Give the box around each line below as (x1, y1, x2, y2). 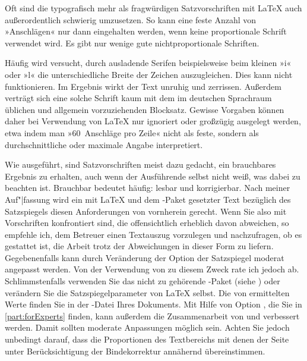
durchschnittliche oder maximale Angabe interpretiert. (5, 138, 203, 150)
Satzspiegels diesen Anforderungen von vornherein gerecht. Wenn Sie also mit (5, 205, 287, 217)
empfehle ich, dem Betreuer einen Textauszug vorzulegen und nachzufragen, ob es (5, 228, 302, 240)
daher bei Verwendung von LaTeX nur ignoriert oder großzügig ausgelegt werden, (5, 115, 301, 127)
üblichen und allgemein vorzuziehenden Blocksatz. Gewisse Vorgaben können (5, 103, 284, 115)
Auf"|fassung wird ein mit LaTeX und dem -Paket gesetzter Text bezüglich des (5, 193, 291, 205)
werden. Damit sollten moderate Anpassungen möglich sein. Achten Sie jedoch (5, 321, 290, 334)
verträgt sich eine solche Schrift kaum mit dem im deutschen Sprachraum (5, 92, 272, 104)
